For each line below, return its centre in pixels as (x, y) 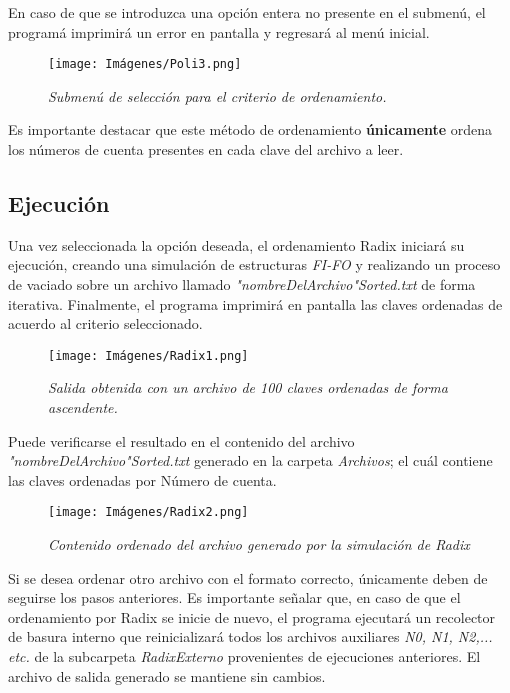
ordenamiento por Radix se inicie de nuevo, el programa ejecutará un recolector (252, 616)
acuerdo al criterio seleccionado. (105, 323)
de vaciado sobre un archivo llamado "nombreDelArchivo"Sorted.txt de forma (242, 284)
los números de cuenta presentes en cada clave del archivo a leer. (206, 149)
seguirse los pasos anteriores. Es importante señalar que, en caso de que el (234, 597)
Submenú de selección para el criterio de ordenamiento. (217, 95)
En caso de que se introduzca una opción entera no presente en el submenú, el (247, 12)
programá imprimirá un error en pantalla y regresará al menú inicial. (219, 31)
